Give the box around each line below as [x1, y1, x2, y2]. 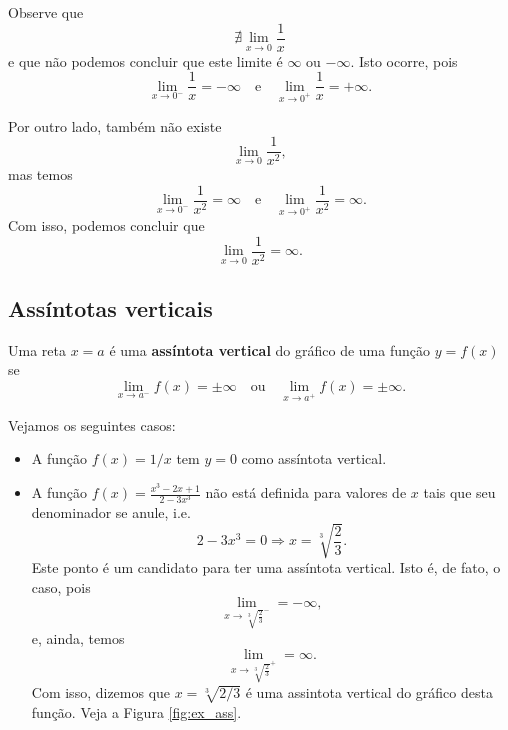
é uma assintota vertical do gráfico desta [245, 681, 493, 702]
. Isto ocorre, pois [350, 50, 458, 71]
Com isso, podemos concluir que [8, 215, 205, 235]
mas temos [8, 164, 73, 185]
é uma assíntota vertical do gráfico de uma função [109, 339, 430, 360]
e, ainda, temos [31, 628, 125, 649]
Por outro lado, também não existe [8, 115, 222, 136]
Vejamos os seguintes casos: [8, 414, 176, 435]
